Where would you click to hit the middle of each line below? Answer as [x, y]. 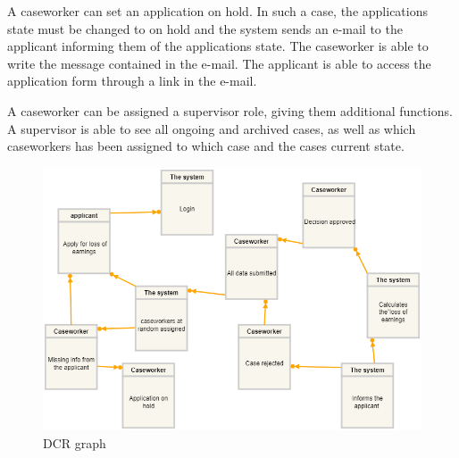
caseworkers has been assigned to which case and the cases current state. [206, 146]
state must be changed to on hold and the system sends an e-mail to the [205, 28]
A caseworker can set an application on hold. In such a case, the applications [217, 11]
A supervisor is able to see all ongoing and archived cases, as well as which [212, 128]
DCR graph [75, 442]
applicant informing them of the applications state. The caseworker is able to [218, 46]
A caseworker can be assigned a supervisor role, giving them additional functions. [230, 110]
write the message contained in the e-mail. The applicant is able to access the [219, 63]
